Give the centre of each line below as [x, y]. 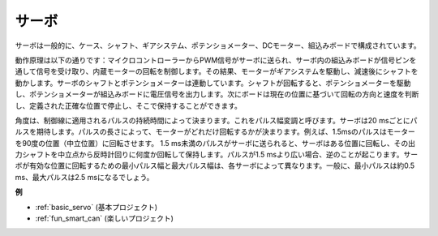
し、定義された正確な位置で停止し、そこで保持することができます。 [129, 105]
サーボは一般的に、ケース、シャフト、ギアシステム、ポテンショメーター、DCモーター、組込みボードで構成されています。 [218, 45]
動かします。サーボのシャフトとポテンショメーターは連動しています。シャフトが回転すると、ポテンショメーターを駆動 [213, 83]
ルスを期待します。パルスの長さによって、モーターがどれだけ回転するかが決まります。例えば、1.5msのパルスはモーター [215, 132]
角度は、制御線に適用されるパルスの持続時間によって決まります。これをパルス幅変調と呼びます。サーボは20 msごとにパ [216, 120]
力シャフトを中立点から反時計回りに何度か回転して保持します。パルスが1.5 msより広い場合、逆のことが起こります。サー [216, 155]
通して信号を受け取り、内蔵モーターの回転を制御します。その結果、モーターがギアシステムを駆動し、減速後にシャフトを [217, 71]
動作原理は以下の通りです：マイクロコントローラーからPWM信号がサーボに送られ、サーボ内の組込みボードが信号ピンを [216, 60]
